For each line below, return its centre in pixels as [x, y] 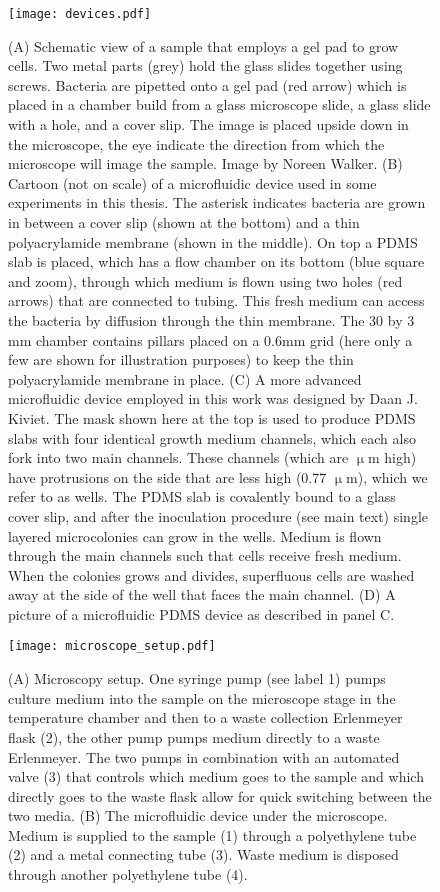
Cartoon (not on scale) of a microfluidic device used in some [192, 182]
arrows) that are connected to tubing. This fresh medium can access [216, 300]
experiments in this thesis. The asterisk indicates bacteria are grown [217, 202]
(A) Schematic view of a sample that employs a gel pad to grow [203, 45]
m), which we [387, 476]
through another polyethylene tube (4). [128, 874]
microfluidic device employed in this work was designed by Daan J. [213, 398]
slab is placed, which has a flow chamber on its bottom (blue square [216, 261]
